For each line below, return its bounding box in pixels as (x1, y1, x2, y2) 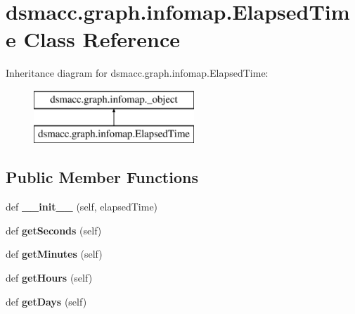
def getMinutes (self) (6, 246, 103, 261)
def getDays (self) (6, 294, 87, 308)
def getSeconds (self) (6, 222, 102, 237)
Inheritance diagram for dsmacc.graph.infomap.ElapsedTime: (6, 65, 269, 80)
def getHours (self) (6, 270, 93, 285)
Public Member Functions (6, 166, 198, 188)
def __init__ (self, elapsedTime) (6, 199, 158, 214)
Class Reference (23, 25, 180, 54)
